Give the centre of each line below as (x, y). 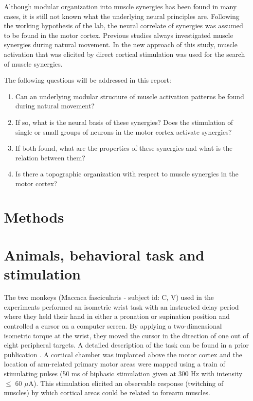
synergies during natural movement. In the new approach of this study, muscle (121, 44)
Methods (34, 217)
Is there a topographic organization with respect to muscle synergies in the (127, 174)
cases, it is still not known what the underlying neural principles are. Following (122, 16)
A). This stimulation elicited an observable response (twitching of (126, 383)
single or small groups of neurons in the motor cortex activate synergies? (124, 131)
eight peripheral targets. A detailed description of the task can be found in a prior (126, 345)
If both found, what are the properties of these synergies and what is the (124, 148)
